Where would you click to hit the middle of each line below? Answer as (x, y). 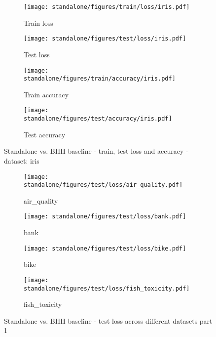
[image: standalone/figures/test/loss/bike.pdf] (105, 248)
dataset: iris (22, 160)
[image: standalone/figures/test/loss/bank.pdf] (105, 217)
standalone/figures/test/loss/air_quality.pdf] (103, 185)
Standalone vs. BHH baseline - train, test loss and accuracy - (96, 151)
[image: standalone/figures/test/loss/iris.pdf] (105, 39)
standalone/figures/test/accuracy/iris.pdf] (98, 119)
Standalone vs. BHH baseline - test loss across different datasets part (108, 320)
